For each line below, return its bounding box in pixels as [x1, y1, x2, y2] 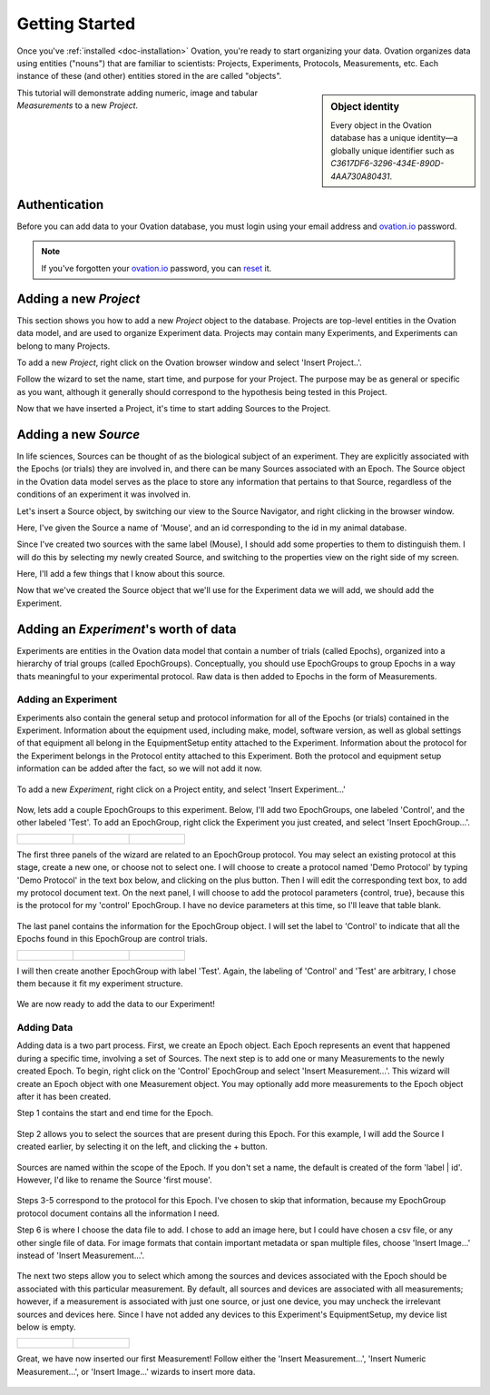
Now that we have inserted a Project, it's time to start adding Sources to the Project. [16, 403, 331, 414]
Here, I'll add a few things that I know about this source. [16, 569, 226, 579]
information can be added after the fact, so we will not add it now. [16, 763, 262, 774]
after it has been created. [16, 1091, 112, 1103]
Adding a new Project [16, 291, 141, 306]
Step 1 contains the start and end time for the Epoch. [16, 1108, 213, 1119]
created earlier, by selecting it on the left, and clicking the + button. [16, 1141, 268, 1153]
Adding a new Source [16, 427, 141, 442]
